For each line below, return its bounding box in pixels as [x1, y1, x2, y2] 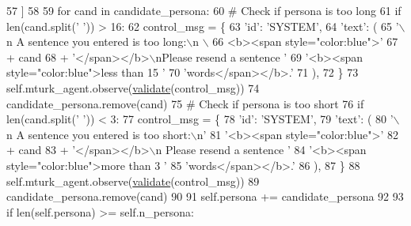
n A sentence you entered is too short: [6, 126, 191, 142]
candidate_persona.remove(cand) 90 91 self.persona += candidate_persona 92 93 [6, 188, 404, 205]
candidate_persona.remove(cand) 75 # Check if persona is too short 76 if [6, 95, 364, 111]
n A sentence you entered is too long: [6, 33, 187, 50]
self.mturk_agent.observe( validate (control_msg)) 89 [6, 172, 260, 189]
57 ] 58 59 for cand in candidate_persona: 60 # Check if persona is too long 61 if [6, 2, 401, 18]
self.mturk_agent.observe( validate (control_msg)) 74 [6, 79, 260, 96]
